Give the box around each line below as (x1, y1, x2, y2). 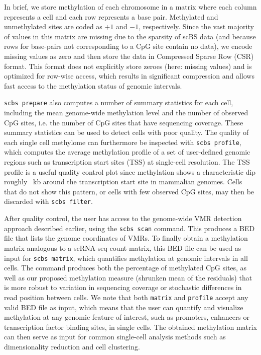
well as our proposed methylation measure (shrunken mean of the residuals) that (4, 272, 252, 282)
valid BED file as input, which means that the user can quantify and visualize (4, 302, 243, 312)
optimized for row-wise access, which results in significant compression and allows (4, 70, 254, 81)
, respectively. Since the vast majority (139, 21, 254, 32)
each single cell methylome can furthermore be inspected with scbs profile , (4, 136, 241, 147)
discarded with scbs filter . (4, 196, 93, 206)
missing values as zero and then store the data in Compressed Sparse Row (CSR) (4, 50, 254, 61)
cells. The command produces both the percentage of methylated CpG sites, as (4, 262, 247, 273)
